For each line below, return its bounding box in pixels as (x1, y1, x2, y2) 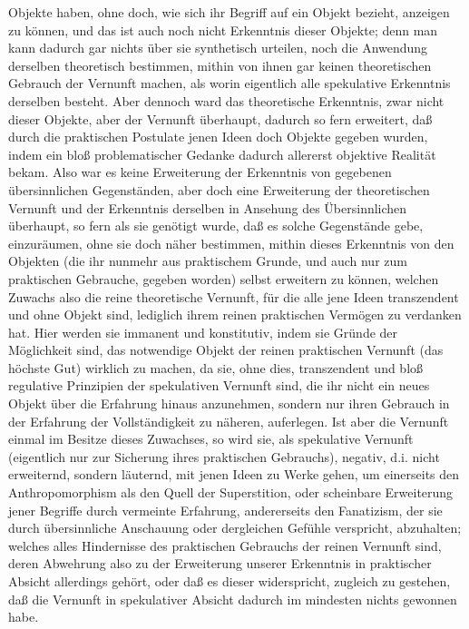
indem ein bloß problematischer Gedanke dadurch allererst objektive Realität (8, 144, 436, 163)
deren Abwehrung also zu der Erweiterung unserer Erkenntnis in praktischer (8, 554, 432, 573)
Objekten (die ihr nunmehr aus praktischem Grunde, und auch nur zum (8, 251, 407, 270)
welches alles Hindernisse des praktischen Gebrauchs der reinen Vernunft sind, (8, 536, 442, 555)
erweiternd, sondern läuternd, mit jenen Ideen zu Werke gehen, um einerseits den (8, 465, 460, 484)
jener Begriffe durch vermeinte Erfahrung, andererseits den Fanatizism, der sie (8, 500, 443, 519)
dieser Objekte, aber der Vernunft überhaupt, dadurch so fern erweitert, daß (8, 109, 433, 128)
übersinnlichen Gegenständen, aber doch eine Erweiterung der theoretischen (8, 180, 430, 199)
